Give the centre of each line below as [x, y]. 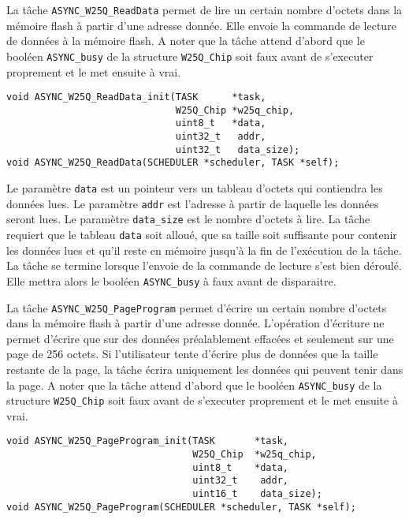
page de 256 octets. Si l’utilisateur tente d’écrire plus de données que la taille [192, 354]
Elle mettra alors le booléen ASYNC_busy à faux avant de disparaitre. [171, 280]
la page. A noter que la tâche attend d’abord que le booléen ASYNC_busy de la [194, 385]
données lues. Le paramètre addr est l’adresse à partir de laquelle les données [193, 203]
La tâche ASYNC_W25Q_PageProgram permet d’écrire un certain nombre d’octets [197, 307]
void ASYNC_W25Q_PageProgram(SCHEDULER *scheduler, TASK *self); [181, 507]
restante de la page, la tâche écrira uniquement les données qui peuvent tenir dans [205, 369]
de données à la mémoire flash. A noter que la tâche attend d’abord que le [186, 41]
